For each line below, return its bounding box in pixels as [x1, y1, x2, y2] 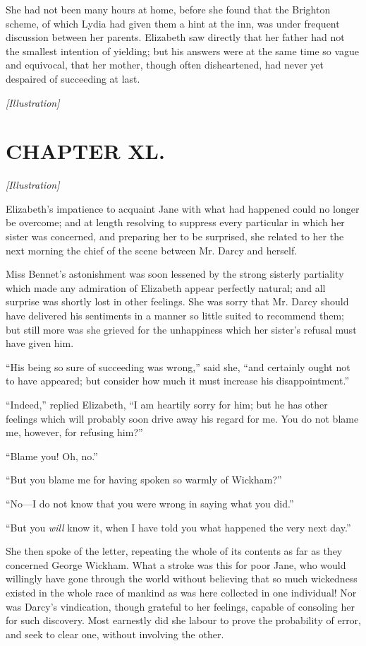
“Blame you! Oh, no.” [6, 448, 98, 463]
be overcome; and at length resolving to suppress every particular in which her [6, 215, 345, 230]
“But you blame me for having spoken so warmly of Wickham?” [6, 472, 282, 487]
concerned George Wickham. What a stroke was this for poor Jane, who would [6, 557, 346, 572]
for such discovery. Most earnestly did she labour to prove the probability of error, [6, 613, 361, 628]
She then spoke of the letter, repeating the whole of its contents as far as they [6, 544, 343, 558]
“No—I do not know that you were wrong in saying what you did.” [6, 495, 294, 510]
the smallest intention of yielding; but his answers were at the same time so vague [6, 43, 360, 58]
